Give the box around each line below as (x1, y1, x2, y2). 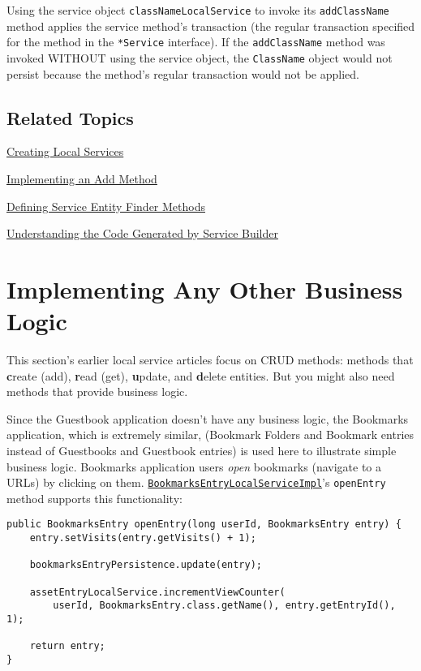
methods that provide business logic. (6, 383, 188, 400)
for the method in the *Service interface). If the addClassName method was (6, 33, 385, 50)
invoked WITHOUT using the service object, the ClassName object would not (6, 49, 393, 66)
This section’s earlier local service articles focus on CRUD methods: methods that (6, 351, 414, 368)
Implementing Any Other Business (6, 272, 403, 305)
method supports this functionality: (6, 489, 183, 506)
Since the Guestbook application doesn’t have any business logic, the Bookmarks (6, 410, 409, 427)
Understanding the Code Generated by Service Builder (6, 225, 278, 242)
